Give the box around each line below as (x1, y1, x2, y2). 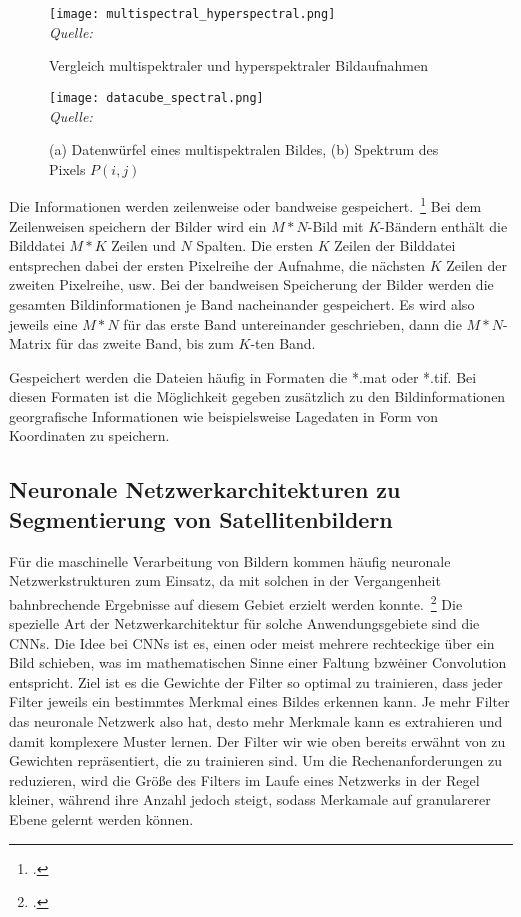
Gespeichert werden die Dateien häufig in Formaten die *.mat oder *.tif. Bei (9, 366, 477, 387)
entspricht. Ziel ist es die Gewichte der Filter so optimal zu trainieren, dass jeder (9, 671, 503, 692)
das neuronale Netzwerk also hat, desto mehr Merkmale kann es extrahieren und (9, 711, 503, 732)
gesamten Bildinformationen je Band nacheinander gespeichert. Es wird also (9, 293, 475, 314)
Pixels (49, 158, 86, 179)
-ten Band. (250, 333, 316, 354)
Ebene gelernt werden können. (9, 809, 194, 830)
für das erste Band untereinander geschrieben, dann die (123, 313, 462, 334)
